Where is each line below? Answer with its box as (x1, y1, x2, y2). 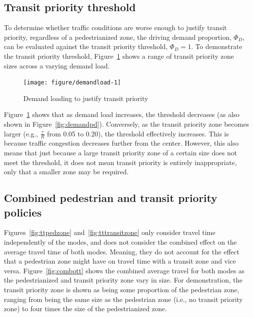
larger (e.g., (4, 128, 38, 138)
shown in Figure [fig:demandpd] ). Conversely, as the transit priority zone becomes (4, 119, 249, 129)
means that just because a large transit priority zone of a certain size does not (4, 148, 237, 158)
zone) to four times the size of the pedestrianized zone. (4, 303, 167, 314)
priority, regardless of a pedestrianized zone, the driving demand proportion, (4, 32, 232, 42)
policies (4, 204, 42, 219)
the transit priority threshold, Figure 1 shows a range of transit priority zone (4, 50, 234, 61)
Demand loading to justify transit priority (23, 93, 148, 103)
